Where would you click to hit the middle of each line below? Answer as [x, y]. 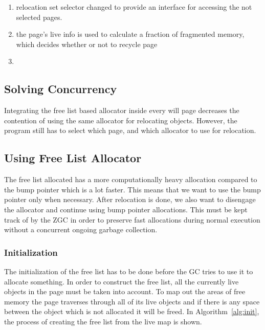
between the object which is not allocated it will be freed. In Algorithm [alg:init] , [132, 311]
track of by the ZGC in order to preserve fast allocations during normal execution [132, 219]
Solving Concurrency [61, 89]
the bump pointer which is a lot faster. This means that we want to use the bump [132, 189]
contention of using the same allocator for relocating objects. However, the [121, 120]
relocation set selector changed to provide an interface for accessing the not [134, 7]
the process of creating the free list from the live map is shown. [103, 321]
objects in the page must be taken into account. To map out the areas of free [125, 291]
